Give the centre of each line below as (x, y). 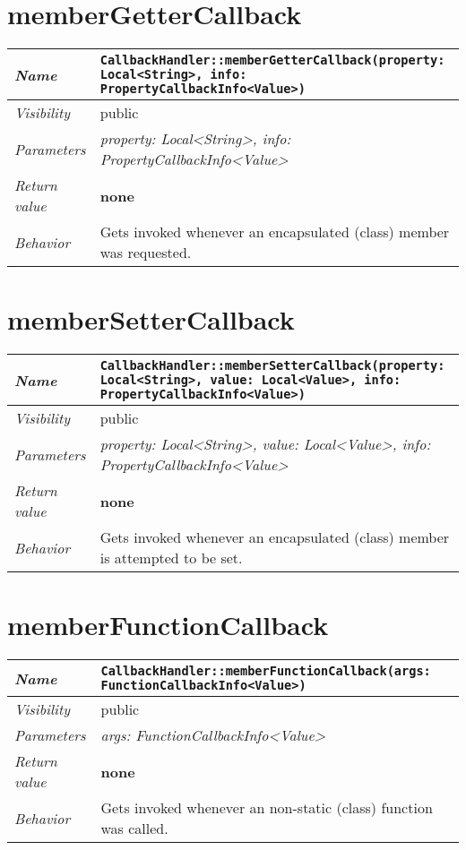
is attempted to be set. (171, 558)
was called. (134, 829)
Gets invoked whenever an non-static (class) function (267, 808)
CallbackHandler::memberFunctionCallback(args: (266, 671)
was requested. (146, 253)
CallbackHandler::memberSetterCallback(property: (272, 366)
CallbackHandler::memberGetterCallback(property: (272, 60)
